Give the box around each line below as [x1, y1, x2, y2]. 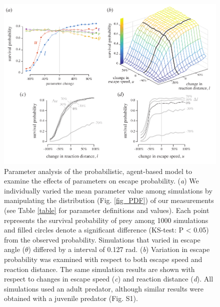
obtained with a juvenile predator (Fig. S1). [4, 293, 138, 303]
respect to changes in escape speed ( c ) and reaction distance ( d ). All [4, 273, 213, 284]
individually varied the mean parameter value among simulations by [4, 185, 212, 195]
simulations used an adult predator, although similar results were [4, 283, 203, 293]
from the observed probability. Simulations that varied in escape [4, 234, 200, 244]
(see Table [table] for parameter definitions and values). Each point [4, 204, 209, 215]
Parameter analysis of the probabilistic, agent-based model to [4, 165, 192, 176]
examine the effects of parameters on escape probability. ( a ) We [4, 175, 199, 186]
